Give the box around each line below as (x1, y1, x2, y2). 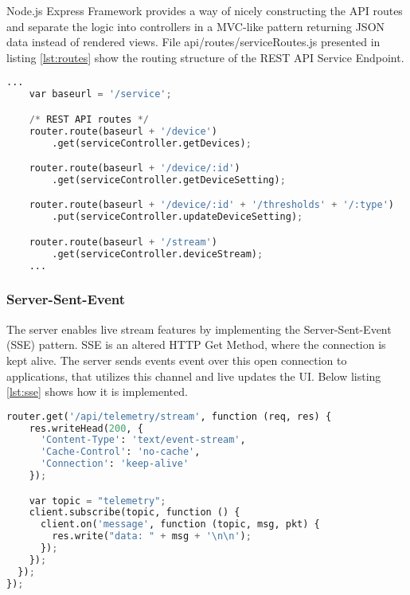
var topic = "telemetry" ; (29, 495, 166, 507)
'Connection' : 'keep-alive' (40, 458, 189, 470)
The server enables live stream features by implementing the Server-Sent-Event (6, 320, 392, 337)
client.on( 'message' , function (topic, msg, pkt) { (40, 519, 320, 530)
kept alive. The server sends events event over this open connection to (6, 351, 347, 368)
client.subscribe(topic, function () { (29, 507, 240, 519)
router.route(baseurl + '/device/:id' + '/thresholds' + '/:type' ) (29, 199, 394, 211)
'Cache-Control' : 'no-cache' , (40, 446, 201, 458)
